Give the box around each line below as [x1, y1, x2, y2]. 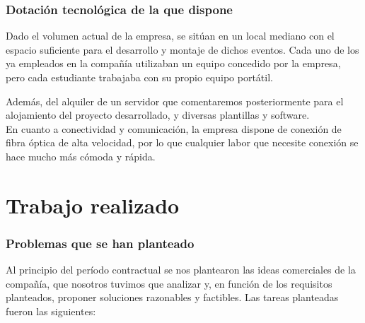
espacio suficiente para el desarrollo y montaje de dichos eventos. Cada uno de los [6, 42, 359, 57]
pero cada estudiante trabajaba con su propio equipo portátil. [6, 70, 273, 84]
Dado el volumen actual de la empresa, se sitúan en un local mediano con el [6, 28, 335, 43]
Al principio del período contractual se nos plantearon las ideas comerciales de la [6, 262, 356, 277]
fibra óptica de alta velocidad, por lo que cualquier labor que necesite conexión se [6, 135, 359, 150]
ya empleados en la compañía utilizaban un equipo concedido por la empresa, [6, 56, 341, 71]
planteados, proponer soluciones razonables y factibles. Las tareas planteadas [6, 290, 339, 305]
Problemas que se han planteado [6, 234, 195, 252]
